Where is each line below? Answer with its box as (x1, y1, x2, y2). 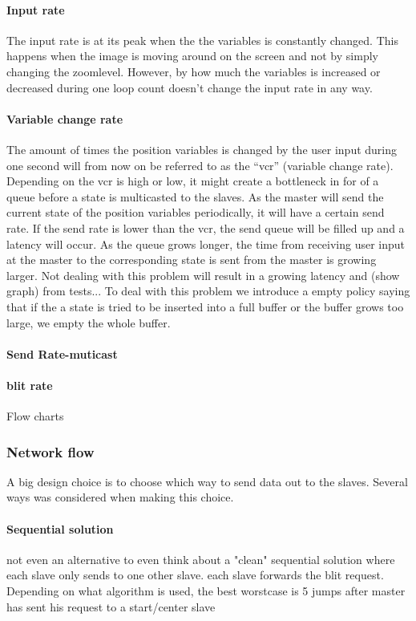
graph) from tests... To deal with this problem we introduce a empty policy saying (6, 282, 410, 299)
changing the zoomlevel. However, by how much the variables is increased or (6, 63, 381, 79)
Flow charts (6, 408, 64, 424)
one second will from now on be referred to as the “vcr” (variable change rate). (6, 156, 394, 173)
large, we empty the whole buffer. (6, 314, 171, 331)
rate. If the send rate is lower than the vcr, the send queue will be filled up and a (6, 219, 405, 236)
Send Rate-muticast (6, 345, 118, 362)
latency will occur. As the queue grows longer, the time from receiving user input (6, 235, 406, 252)
